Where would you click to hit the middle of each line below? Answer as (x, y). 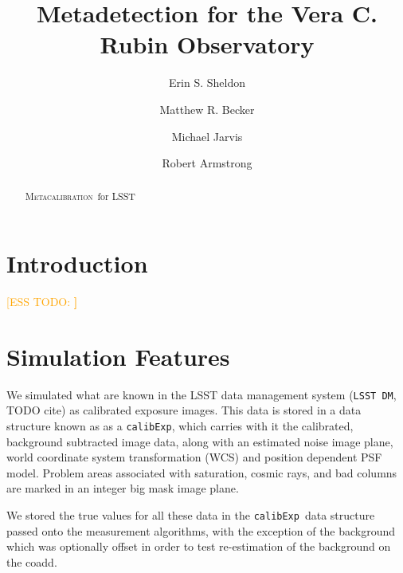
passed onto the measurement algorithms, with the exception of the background (201, 530)
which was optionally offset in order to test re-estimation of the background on (199, 546)
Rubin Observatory (207, 44)
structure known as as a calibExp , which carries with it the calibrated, (180, 426)
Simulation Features (118, 356)
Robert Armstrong (207, 163)
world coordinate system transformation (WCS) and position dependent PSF (194, 457)
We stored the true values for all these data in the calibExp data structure (191, 515)
